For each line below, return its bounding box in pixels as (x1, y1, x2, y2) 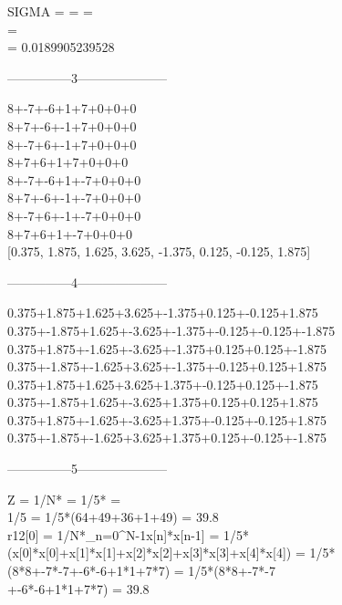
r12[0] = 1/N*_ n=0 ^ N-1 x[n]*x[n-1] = (7, 525, 220, 544)
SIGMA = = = (7, 2, 93, 20)
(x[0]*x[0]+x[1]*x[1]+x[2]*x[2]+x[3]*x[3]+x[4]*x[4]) (7, 543, 292, 562)
